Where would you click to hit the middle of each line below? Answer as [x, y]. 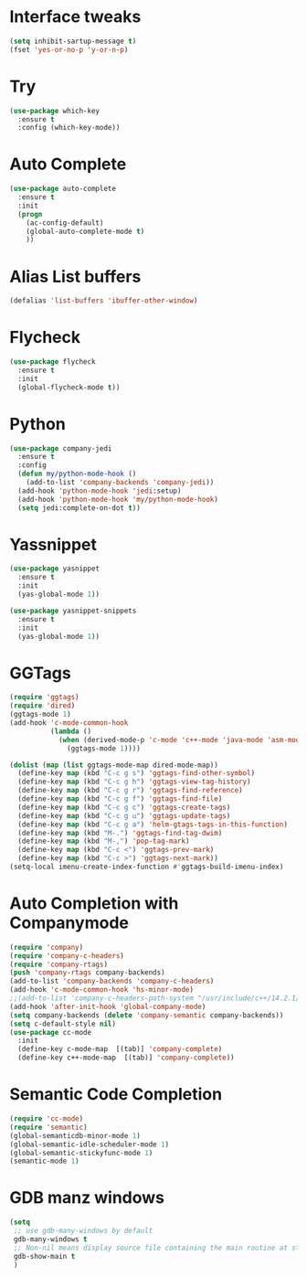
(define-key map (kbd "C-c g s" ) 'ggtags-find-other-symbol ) [137, 773]
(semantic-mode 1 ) [44, 1161]
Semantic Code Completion [116, 1095]
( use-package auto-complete [63, 189]
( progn [30, 214]
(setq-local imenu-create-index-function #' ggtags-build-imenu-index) [147, 867]
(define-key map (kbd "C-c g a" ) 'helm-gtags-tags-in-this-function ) [153, 825]
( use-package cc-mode [51, 1032]
